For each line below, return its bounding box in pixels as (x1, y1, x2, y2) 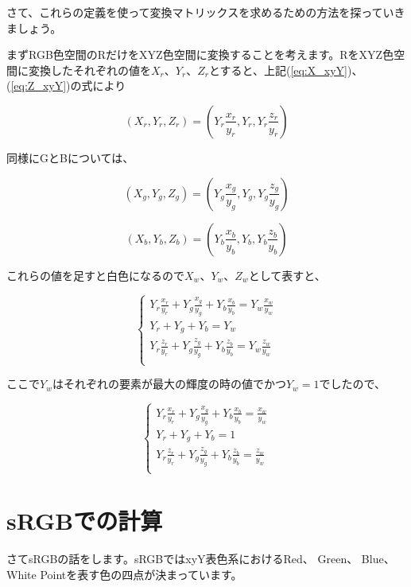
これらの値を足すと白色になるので (6, 266, 184, 283)
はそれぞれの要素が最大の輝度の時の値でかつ (52, 375, 286, 392)
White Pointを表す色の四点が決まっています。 (6, 566, 242, 582)
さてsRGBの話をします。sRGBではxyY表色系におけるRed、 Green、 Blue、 (6, 550, 395, 567)
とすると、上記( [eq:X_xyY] (208, 61, 347, 78)
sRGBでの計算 (6, 504, 163, 537)
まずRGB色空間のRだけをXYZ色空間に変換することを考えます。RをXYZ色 (6, 46, 394, 63)
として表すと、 (248, 266, 326, 283)
